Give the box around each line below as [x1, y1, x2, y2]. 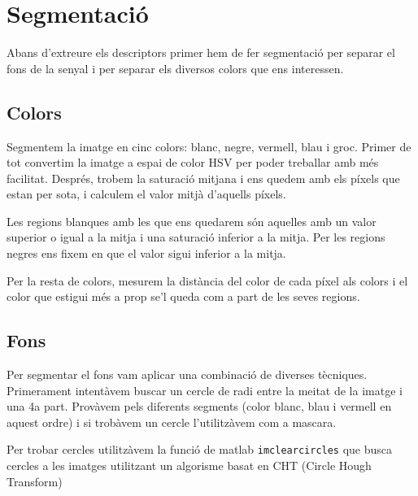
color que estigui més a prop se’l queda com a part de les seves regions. [7, 288, 360, 305]
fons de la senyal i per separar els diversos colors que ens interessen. [7, 59, 344, 76]
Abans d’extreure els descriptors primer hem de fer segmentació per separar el [7, 44, 395, 61]
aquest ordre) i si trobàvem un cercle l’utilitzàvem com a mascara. [7, 413, 337, 430]
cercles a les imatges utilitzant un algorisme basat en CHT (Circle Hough [7, 457, 372, 474]
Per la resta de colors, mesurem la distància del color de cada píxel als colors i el [7, 272, 408, 289]
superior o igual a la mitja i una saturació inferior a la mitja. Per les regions [7, 228, 385, 246]
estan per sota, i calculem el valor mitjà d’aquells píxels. [7, 185, 286, 202]
